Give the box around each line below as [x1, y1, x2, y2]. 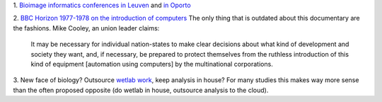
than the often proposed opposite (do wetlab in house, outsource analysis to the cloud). [13, 86, 269, 94]
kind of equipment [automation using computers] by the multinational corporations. [30, 59, 274, 68]
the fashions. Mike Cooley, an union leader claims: [13, 23, 160, 32]
